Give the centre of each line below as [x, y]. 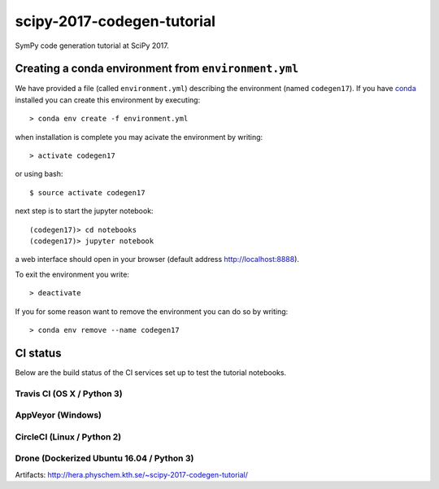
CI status [38, 353]
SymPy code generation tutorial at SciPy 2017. [92, 46]
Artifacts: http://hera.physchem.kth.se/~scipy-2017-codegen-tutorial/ [131, 474]
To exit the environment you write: [72, 274]
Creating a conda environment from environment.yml [157, 69]
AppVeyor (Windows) [58, 415]
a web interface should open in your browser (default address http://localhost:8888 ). [157, 260]
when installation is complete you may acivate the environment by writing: [139, 137]
